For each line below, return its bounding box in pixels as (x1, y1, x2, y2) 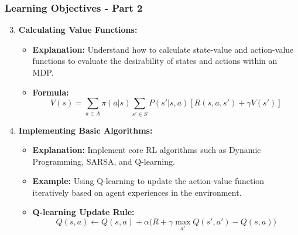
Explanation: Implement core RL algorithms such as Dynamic (32, 144, 261, 156)
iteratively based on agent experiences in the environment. (32, 186, 242, 198)
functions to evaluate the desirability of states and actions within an (32, 55, 278, 67)
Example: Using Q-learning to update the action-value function (32, 175, 265, 187)
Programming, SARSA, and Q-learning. (32, 155, 175, 167)
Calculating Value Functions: (18, 23, 138, 36)
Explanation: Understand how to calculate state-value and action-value (32, 43, 294, 55)
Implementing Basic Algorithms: (18, 124, 153, 136)
